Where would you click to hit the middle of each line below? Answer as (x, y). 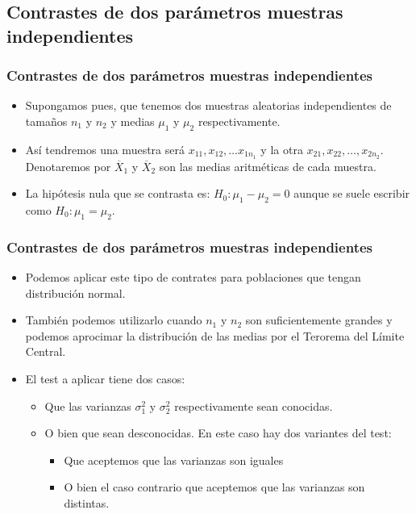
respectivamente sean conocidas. (254, 405)
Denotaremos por (68, 166)
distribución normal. (75, 293)
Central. (46, 351)
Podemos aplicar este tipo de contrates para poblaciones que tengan (193, 277)
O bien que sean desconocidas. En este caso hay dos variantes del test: (218, 433)
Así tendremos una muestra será (105, 149)
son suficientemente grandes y (319, 320)
